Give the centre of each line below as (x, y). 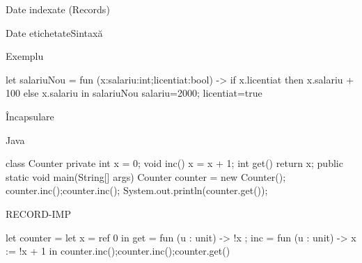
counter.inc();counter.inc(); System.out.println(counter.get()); (137, 190)
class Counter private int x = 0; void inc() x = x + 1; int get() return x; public (174, 163)
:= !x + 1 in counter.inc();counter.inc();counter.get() (118, 251)
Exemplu (25, 56)
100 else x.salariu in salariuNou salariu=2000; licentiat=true (134, 93)
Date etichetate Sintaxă (54, 32)
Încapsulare (30, 116)
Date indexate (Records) (58, 9)
